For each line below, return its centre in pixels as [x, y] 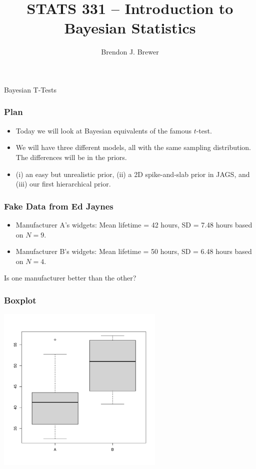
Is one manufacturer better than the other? [70, 278]
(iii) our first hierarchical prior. [63, 184]
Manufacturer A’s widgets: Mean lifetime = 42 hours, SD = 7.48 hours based [134, 224]
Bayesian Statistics [130, 28]
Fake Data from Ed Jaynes [59, 206]
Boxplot [20, 300]
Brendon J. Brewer [130, 52]
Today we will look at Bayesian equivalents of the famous [103, 130]
